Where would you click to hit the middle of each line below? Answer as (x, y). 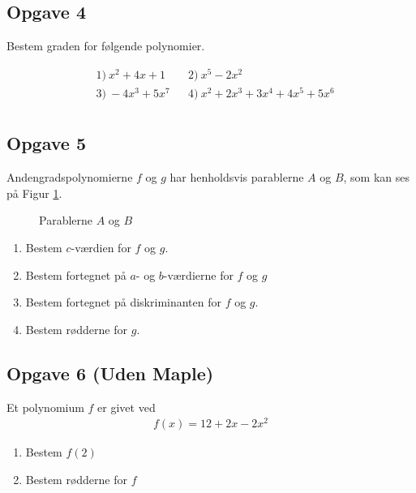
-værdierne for (198, 274)
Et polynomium (45, 407)
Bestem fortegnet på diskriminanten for (123, 302)
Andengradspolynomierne (70, 177)
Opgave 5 (46, 143)
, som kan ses (377, 177)
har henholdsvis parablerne (237, 177)
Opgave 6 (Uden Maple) (110, 373)
